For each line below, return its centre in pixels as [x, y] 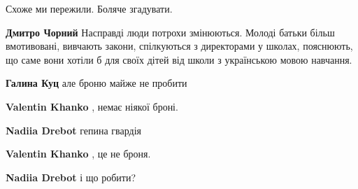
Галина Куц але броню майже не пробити [96, 83]
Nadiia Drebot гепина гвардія [73, 130]
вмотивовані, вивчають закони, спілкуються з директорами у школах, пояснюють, [179, 46]
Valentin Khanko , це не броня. [78, 154]
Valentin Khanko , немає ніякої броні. [92, 106]
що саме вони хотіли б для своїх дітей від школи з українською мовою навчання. [179, 59]
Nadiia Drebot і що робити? [71, 177]
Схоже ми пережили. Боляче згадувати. [89, 8]
